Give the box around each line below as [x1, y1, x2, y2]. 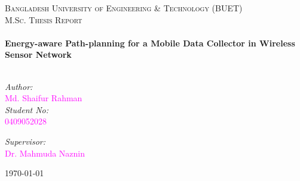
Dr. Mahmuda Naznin [5, 146, 85, 159]
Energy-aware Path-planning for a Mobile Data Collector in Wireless [5, 36, 295, 49]
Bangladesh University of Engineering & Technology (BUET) [5, 2, 243, 14]
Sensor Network [5, 48, 72, 61]
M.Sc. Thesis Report [5, 13, 82, 26]
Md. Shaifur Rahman [5, 92, 82, 104]
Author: [5, 80, 33, 92]
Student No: [5, 103, 49, 116]
